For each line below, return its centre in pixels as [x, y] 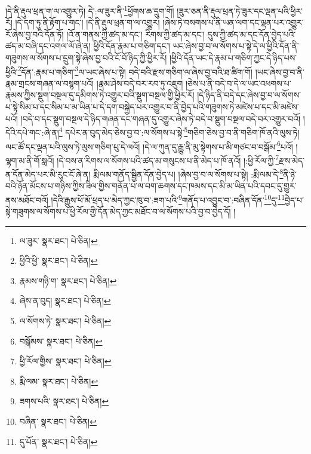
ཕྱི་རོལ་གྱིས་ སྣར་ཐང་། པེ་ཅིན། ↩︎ [65, 361]
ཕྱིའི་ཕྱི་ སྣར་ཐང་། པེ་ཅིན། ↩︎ [58, 260]
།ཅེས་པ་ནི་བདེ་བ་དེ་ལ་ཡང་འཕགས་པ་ [238, 83]
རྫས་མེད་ [292, 160]
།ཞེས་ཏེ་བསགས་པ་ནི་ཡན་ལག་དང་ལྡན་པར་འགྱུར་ [233, 22]
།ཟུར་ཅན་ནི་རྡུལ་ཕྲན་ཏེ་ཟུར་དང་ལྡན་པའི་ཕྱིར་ [240, 10]
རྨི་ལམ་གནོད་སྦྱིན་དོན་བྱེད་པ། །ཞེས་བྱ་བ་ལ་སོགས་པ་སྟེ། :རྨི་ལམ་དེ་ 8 [188, 173]
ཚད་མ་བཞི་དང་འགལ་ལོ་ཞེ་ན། [48, 46]
